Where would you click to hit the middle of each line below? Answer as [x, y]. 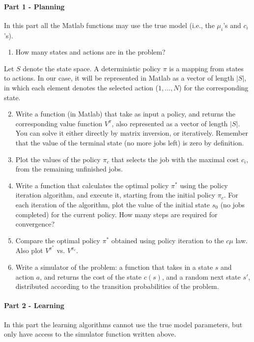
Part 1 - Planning [34, 6]
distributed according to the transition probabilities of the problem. [117, 286]
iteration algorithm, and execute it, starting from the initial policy [115, 195]
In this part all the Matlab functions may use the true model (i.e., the [109, 25]
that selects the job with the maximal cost [175, 159]
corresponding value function [59, 123]
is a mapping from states [206, 68]
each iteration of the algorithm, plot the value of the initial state [113, 204]
